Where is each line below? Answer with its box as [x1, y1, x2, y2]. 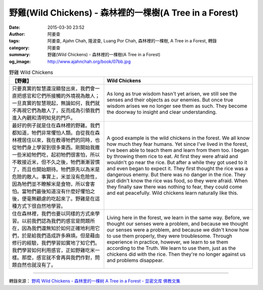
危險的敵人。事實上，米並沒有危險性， [12, 173, 100, 180]
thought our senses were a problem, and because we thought [106, 220, 248, 227]
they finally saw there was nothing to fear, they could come [106, 184, 243, 190]
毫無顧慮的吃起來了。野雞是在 [26, 195, 95, 202]
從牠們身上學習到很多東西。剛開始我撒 [12, 144, 100, 151]
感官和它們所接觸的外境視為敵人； [21, 93, 100, 100]
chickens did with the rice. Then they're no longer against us [106, 251, 246, 258]
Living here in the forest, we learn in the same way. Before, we [106, 214, 250, 221]
